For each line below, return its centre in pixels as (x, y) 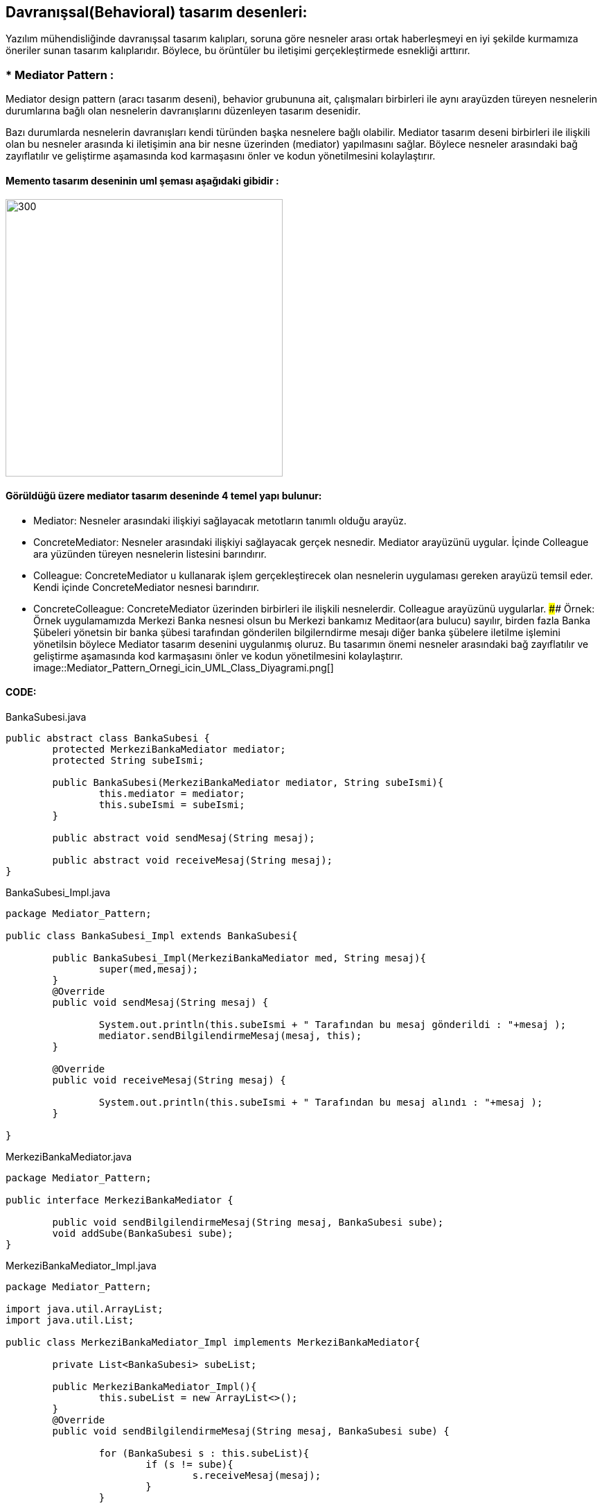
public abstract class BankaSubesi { (108, 738)
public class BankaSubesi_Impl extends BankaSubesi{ (152, 935)
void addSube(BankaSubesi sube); (143, 1233)
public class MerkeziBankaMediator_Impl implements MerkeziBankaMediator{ (213, 1342)
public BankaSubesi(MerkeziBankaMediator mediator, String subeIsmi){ (248, 782)
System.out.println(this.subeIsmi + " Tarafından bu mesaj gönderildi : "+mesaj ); (333, 1024)
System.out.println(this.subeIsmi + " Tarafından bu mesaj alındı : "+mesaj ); (321, 1102)
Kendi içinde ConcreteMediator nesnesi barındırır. (147, 587)
